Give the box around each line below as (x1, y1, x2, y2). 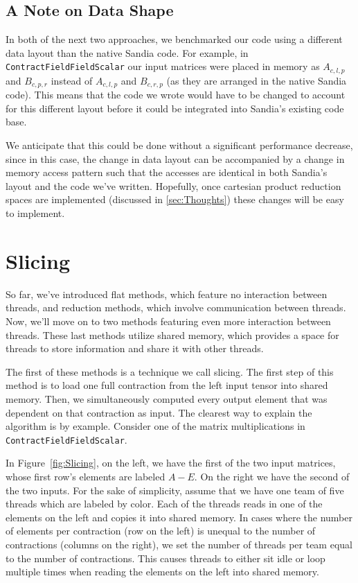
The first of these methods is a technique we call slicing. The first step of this (6, 364, 334, 378)
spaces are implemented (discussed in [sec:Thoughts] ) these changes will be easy (6, 192, 344, 207)
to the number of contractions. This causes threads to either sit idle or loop (6, 550, 325, 565)
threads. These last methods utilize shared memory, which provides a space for (6, 327, 339, 342)
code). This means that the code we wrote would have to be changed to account (6, 87, 346, 102)
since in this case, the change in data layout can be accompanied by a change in (6, 151, 345, 166)
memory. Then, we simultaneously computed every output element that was (6, 391, 328, 406)
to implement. (6, 206, 65, 220)
